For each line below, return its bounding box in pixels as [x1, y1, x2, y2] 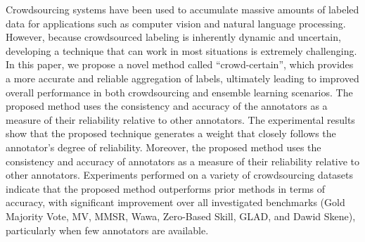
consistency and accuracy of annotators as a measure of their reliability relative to [6, 153, 360, 168]
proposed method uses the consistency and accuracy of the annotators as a [6, 98, 328, 113]
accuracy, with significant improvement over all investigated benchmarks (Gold [6, 195, 345, 210]
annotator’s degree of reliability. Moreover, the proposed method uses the [6, 139, 321, 154]
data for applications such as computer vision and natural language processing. [6, 15, 346, 30]
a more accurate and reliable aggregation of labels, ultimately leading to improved [6, 70, 359, 85]
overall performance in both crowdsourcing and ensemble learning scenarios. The [6, 84, 353, 99]
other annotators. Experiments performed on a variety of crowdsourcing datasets [6, 167, 354, 182]
